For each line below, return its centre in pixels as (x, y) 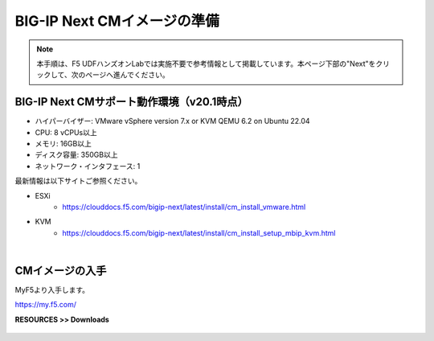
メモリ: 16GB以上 (63, 144)
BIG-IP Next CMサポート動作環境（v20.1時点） (131, 102)
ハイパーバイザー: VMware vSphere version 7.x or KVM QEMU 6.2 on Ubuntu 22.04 (172, 121)
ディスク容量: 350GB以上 (76, 155)
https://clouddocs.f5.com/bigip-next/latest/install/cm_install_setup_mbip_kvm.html (199, 232)
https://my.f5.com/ (45, 305)
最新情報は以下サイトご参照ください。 (78, 181)
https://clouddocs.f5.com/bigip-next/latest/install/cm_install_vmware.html (184, 207)
